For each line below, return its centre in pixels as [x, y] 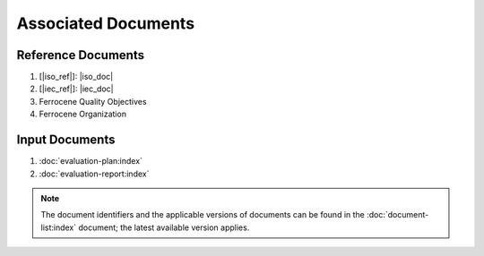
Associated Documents [106, 23]
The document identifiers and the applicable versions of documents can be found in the [203, 215]
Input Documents [66, 140]
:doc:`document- [398, 215]
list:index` [59, 227]
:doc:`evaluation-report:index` [94, 174]
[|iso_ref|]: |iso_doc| [76, 77]
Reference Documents [81, 55]
